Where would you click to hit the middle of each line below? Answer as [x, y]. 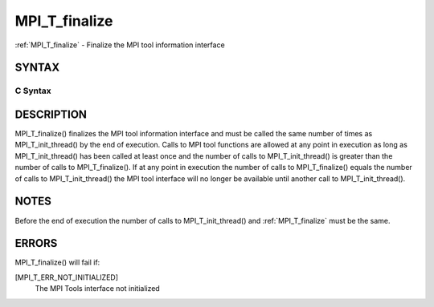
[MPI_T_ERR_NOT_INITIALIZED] [67, 277]
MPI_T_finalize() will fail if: [57, 263]
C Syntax [33, 91]
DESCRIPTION [51, 114]
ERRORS [36, 243]
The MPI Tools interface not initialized [97, 289]
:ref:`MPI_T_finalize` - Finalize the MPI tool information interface [120, 45]
